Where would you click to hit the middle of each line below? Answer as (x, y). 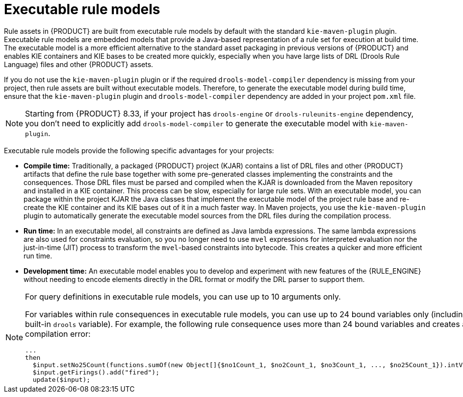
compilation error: (58, 334)
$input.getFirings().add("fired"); (96, 372)
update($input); (62, 379)
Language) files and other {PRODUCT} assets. (79, 64)
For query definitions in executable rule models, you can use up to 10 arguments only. (183, 296)
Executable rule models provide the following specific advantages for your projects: (139, 150)
